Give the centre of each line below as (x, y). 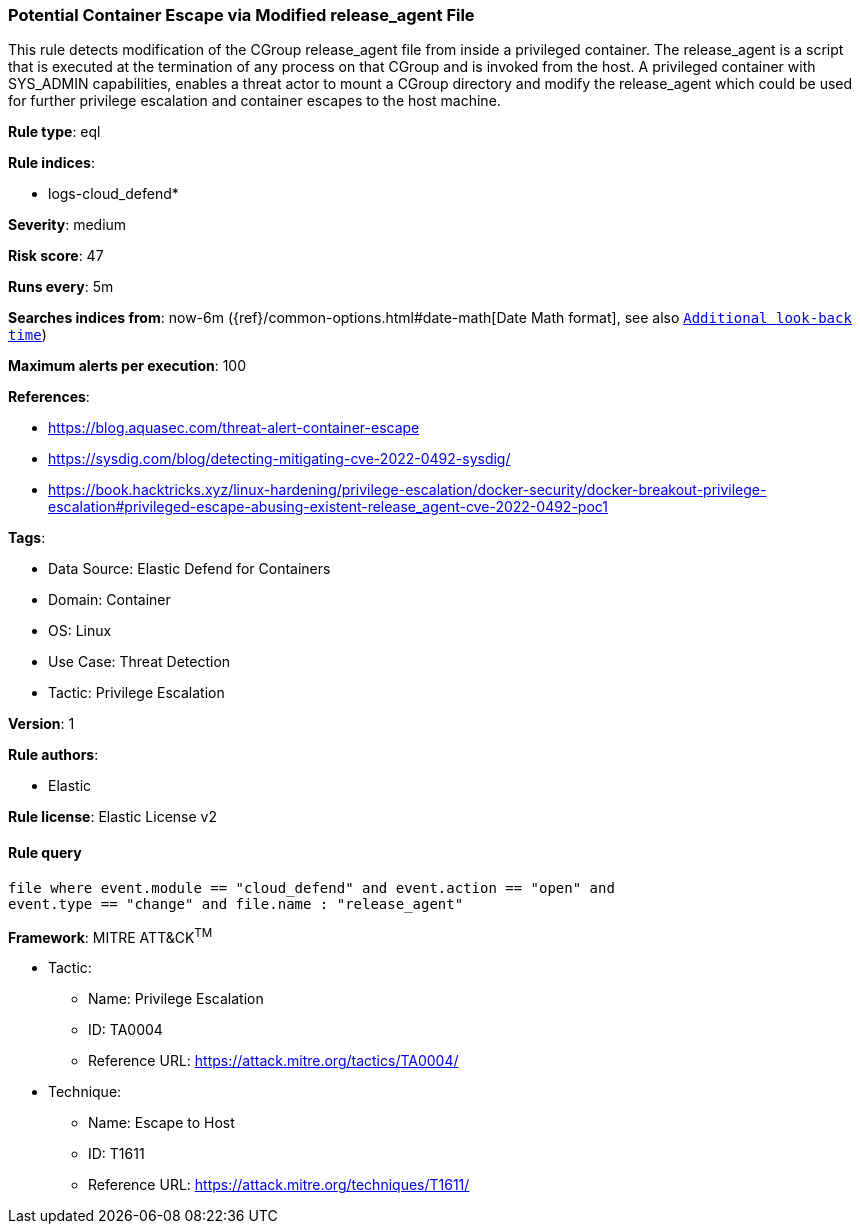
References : (49, 397)
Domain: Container (109, 600)
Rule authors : (53, 755)
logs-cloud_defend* (113, 194)
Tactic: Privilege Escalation (136, 693)
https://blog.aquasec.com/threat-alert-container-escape (234, 428)
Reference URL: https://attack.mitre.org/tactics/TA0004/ (273, 1061)
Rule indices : (51, 163)
